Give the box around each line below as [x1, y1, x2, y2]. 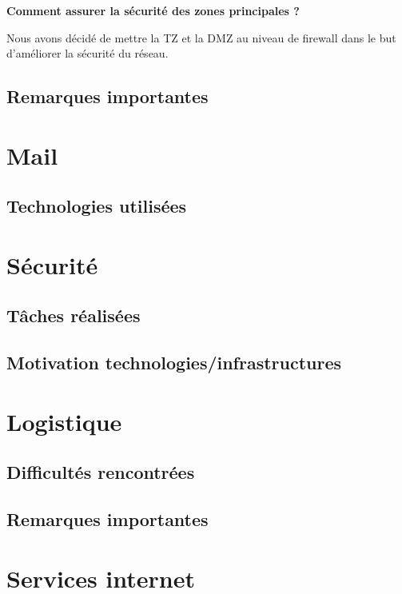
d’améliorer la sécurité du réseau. [6, 45, 169, 62]
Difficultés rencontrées [6, 460, 195, 484]
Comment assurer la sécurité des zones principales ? [6, 2, 300, 18]
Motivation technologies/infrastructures [6, 350, 342, 375]
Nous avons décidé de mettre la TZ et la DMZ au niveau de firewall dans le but [6, 29, 396, 46]
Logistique [6, 405, 122, 437]
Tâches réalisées [6, 303, 141, 328]
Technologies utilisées [6, 193, 187, 218]
